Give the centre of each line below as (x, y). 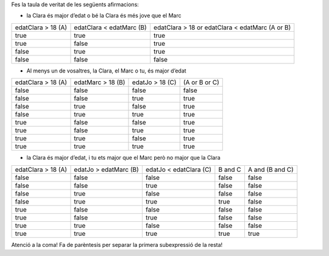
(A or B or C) (201, 82)
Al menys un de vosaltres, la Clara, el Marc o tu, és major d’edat (106, 71)
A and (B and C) (271, 169)
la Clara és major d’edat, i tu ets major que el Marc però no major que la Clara (123, 158)
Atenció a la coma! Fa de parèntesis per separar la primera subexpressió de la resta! (117, 244)
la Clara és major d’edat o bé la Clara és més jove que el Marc (104, 16)
